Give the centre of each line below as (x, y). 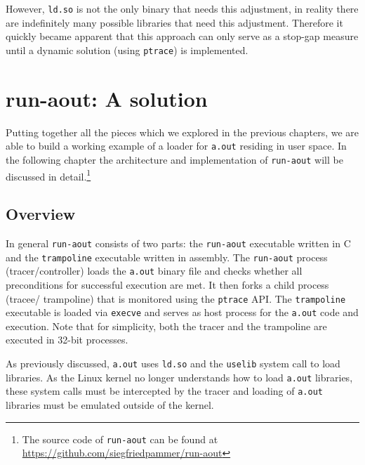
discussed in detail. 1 (48, 175)
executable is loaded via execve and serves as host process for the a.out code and (182, 312)
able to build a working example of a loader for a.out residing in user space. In (176, 146)
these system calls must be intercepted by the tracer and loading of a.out (164, 391)
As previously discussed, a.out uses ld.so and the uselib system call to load (173, 364)
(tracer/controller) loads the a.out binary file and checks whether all (154, 271)
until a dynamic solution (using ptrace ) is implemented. (127, 50)
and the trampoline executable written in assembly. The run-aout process (167, 257)
